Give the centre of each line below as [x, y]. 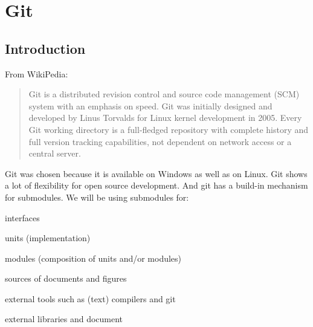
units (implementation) [48, 238]
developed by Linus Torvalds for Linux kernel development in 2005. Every [165, 118]
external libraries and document [64, 319]
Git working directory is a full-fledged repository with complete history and [169, 129]
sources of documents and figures [66, 278]
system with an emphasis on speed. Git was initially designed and [150, 105]
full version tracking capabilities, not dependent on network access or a [160, 141]
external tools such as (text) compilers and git [90, 298]
